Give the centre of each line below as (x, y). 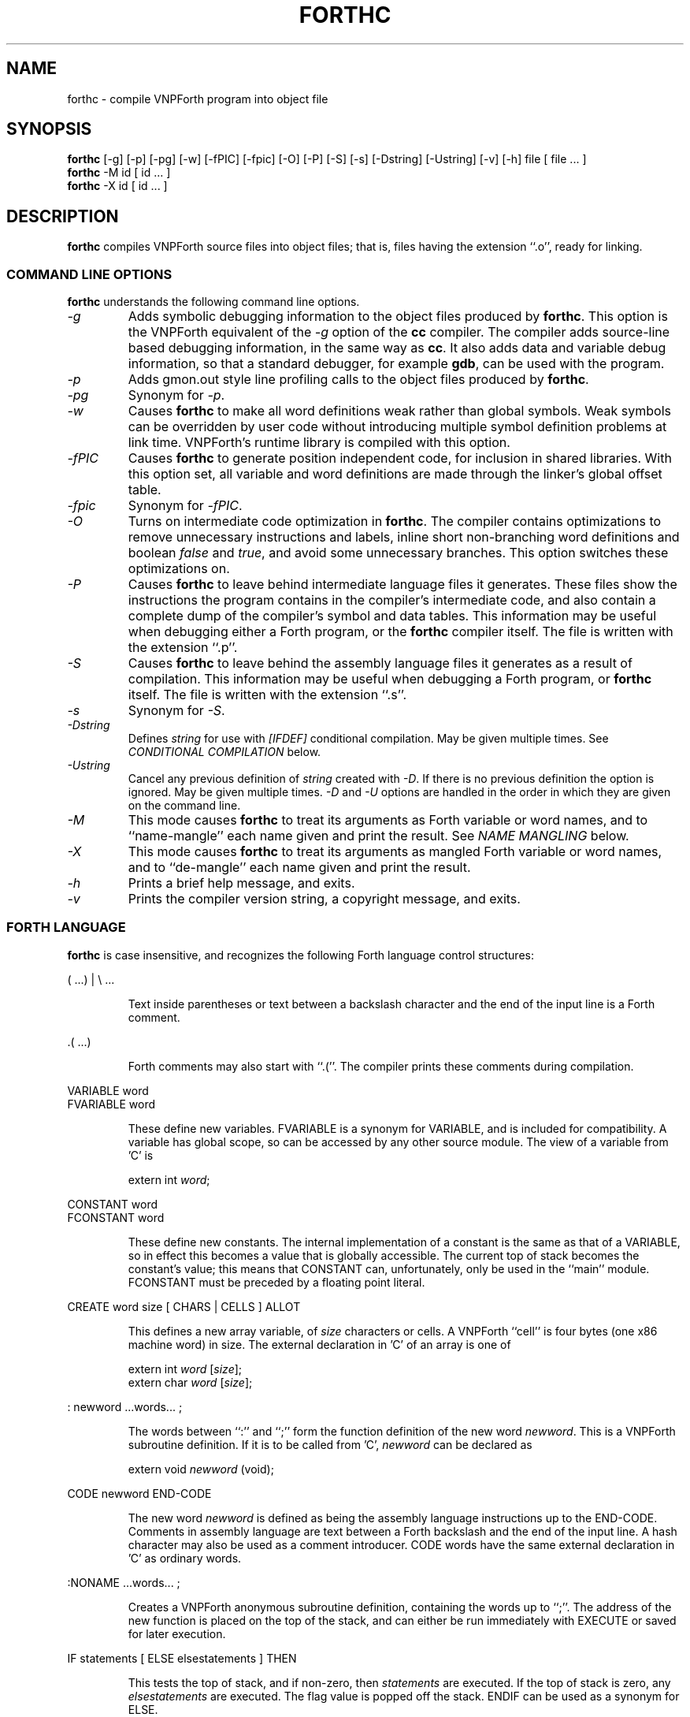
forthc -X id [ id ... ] (117, 186)
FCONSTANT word (116, 1217)
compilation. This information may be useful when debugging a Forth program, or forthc (390, 679)
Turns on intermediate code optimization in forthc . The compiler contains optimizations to (395, 521)
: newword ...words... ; (125, 1406)
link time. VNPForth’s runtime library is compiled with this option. (319, 443)
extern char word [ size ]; (190, 1382)
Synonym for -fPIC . (185, 506)
